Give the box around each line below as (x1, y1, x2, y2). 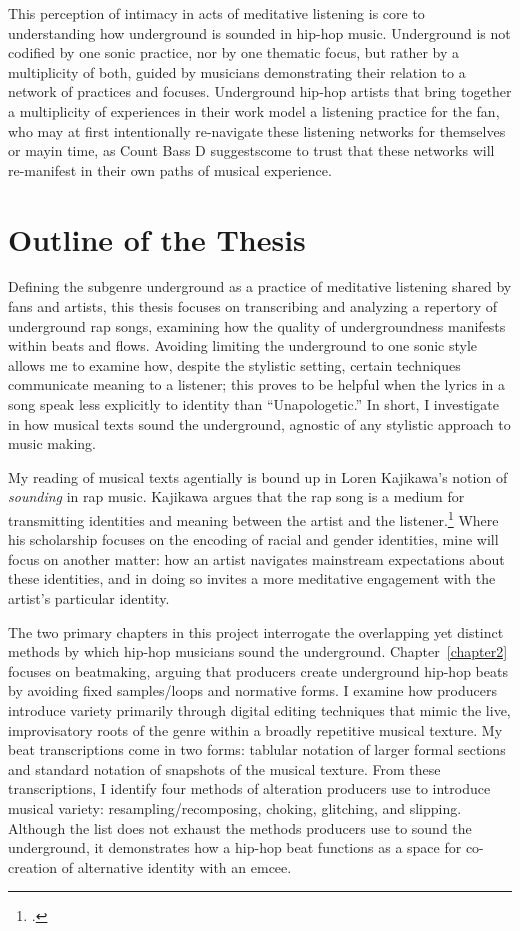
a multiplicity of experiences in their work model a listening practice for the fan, (8, 100, 500, 121)
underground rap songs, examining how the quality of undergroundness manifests (8, 315, 506, 336)
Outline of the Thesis (8, 218, 306, 259)
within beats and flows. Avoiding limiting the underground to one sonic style (8, 335, 478, 356)
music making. (8, 433, 96, 454)
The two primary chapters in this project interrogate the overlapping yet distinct (8, 621, 504, 642)
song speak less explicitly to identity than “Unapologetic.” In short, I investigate (8, 394, 499, 415)
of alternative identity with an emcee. (61, 856, 292, 877)
